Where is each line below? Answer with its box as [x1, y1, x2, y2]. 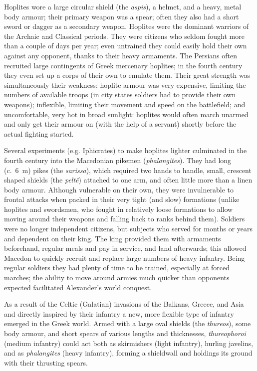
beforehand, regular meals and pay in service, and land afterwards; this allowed [4, 243, 247, 253]
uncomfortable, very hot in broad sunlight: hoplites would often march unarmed [4, 109, 249, 119]
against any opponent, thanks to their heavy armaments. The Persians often [4, 50, 237, 60]
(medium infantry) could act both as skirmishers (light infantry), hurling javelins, [4, 338, 254, 348]
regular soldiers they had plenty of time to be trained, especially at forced [4, 262, 230, 273]
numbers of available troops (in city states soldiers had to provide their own [4, 89, 236, 100]
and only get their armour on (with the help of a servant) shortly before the [4, 119, 237, 129]
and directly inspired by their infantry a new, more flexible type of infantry [4, 308, 234, 319]
